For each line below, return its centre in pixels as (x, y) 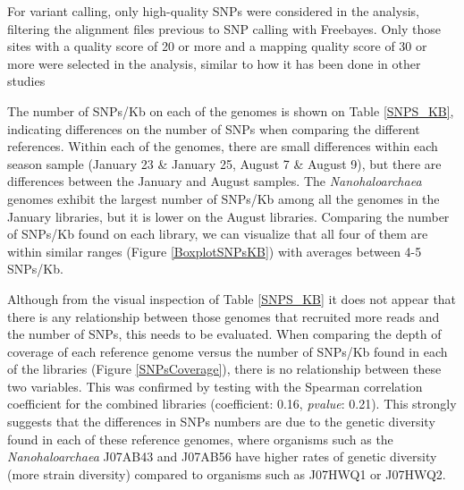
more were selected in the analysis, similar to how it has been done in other (214, 63)
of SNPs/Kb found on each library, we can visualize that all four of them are (218, 234)
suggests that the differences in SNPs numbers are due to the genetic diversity (221, 422)
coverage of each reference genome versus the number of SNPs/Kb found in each (228, 351)
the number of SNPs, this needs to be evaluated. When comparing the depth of (224, 334)
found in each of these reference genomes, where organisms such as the (200, 439)
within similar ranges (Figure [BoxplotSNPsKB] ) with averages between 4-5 (215, 251)
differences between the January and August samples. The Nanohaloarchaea (215, 181)
